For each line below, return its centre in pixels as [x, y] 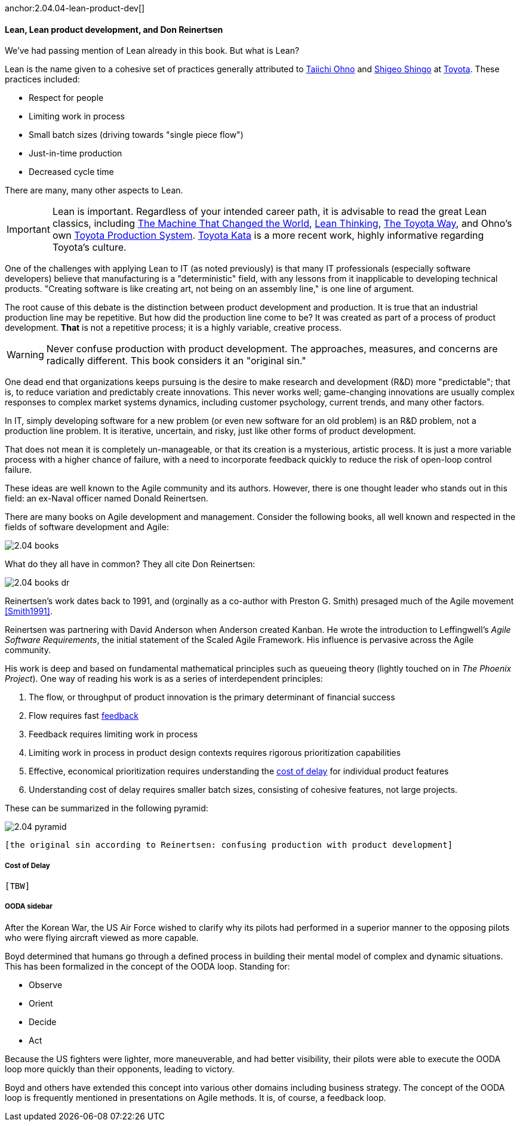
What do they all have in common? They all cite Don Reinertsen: [130, 564]
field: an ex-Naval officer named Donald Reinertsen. [107, 499]
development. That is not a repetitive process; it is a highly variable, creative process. [173, 328]
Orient [41, 1003]
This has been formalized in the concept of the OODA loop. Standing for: [147, 966]
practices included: [42, 79]
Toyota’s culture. [89, 247]
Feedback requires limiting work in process [113, 734]
